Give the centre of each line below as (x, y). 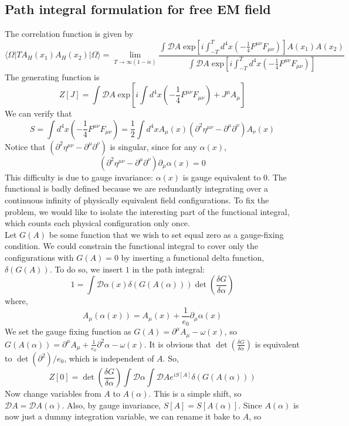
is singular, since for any (153, 146)
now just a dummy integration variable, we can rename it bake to (123, 416)
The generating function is (52, 76)
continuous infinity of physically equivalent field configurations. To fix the (137, 200)
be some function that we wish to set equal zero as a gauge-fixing (166, 234)
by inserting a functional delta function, (193, 258)
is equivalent (277, 344)
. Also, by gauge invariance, (111, 405)
